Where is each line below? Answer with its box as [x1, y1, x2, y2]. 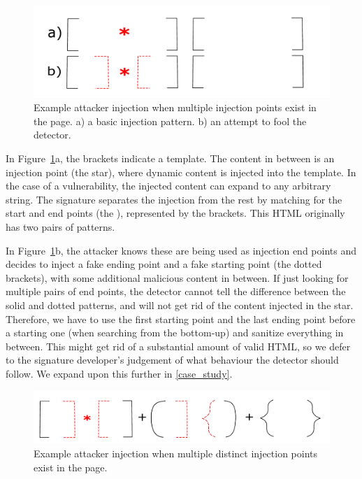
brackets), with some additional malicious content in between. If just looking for [6, 270, 349, 285]
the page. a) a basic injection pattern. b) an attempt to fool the [34, 113, 307, 128]
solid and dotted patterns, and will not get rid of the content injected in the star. [6, 297, 354, 312]
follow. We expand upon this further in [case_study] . [6, 366, 233, 380]
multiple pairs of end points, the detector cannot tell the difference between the [6, 284, 346, 299]
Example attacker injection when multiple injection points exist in [34, 100, 317, 115]
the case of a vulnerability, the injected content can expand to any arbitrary [6, 178, 331, 193]
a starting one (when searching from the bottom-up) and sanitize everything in [6, 325, 344, 340]
